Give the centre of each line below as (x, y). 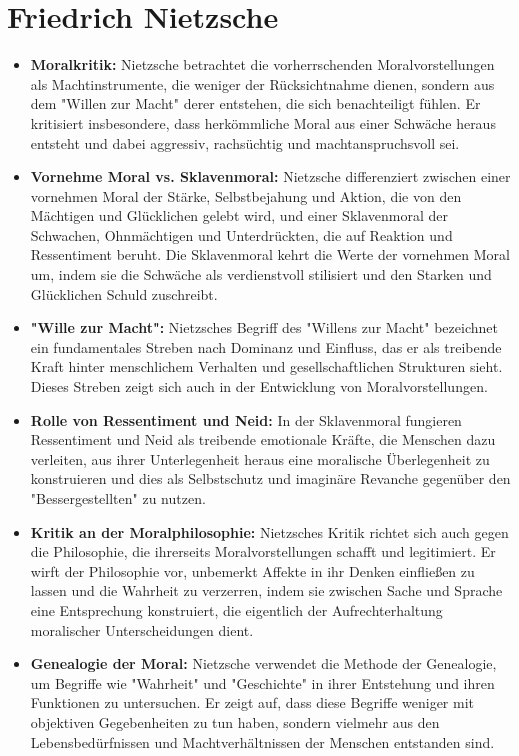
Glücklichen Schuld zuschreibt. (124, 293)
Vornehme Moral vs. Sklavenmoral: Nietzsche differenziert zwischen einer (270, 176)
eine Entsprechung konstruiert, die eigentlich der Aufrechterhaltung (236, 609)
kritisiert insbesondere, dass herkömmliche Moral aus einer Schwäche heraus (263, 122)
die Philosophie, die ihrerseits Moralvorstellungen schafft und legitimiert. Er (263, 551)
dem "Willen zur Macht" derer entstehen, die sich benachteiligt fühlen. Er (255, 103)
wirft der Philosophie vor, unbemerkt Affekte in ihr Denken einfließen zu (252, 570)
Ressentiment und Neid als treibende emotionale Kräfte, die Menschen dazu (263, 439)
